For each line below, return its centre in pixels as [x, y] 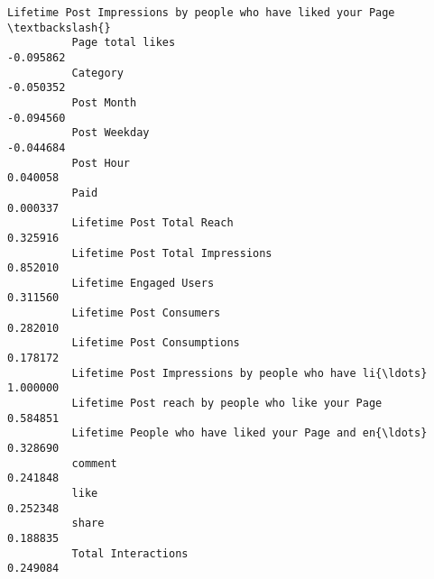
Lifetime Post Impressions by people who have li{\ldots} [249, 373]
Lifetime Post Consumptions [156, 343]
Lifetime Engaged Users [143, 283]
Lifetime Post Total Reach [152, 223]
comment [94, 463]
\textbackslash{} [59, 28]
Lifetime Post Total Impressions [172, 253]
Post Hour [101, 163]
